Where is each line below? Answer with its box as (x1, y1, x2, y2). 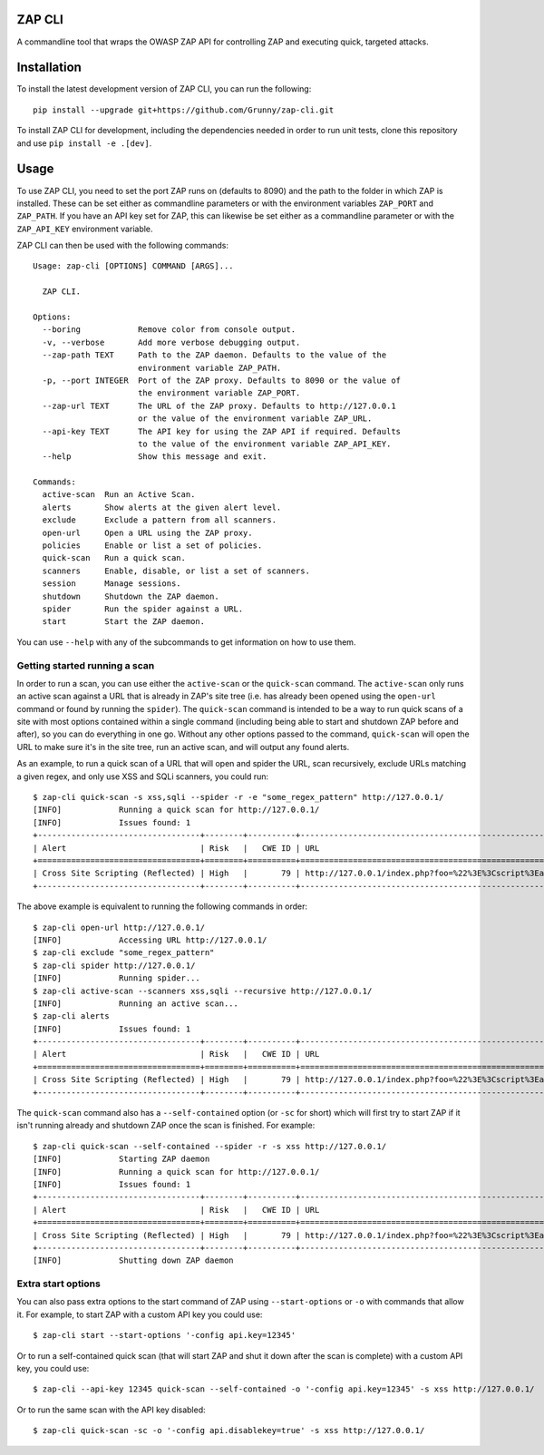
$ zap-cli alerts (33, 1011, 110, 1021)
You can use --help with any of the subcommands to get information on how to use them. (16, 636, 356, 648)
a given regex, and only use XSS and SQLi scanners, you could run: (16, 771, 269, 782)
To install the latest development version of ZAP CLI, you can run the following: (16, 83, 312, 94)
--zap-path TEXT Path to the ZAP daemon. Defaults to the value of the (42, 350, 387, 360)
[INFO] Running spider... (33, 973, 201, 983)
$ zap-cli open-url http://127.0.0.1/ (33, 922, 206, 933)
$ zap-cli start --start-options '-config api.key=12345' (33, 1330, 296, 1341)
